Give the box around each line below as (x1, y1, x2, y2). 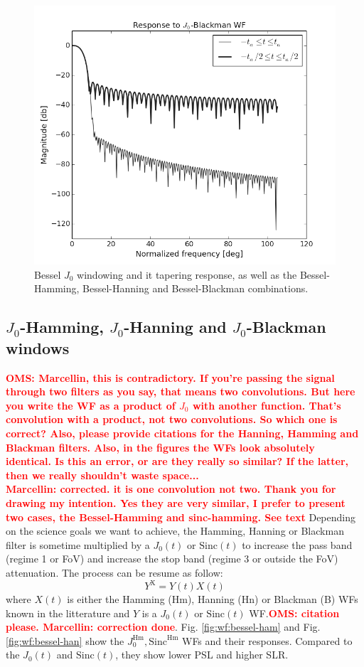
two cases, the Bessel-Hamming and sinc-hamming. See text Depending (6, 509, 355, 524)
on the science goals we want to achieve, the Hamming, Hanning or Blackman (6, 523, 344, 538)
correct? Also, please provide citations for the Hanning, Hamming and (6, 426, 359, 441)
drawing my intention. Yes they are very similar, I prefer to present (6, 496, 346, 510)
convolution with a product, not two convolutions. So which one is (6, 412, 338, 427)
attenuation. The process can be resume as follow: (6, 565, 223, 580)
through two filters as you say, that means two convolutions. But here (6, 384, 355, 399)
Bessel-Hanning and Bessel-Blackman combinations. (82, 281, 309, 296)
